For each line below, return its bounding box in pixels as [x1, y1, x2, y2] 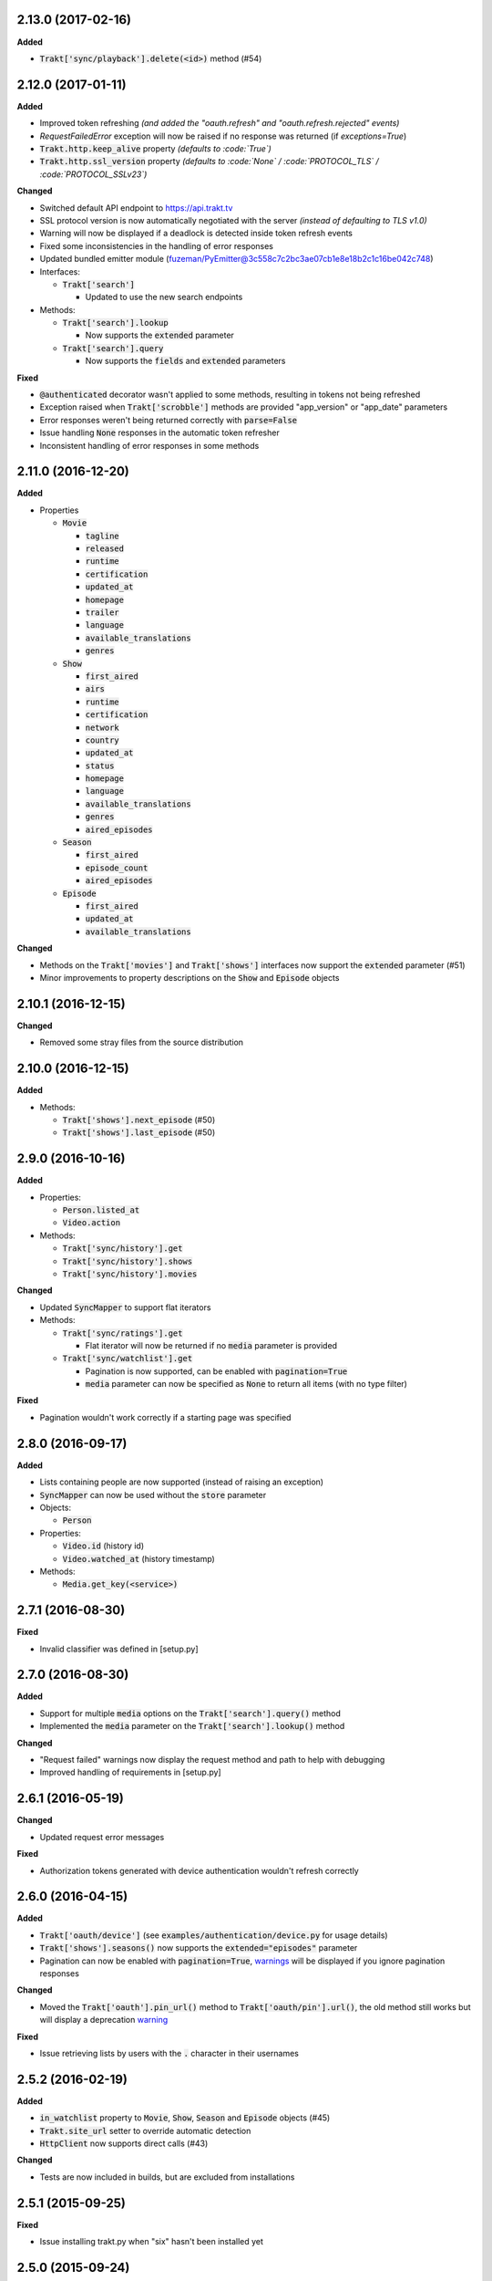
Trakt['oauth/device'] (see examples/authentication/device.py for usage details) [39, 1930, 388, 1941]
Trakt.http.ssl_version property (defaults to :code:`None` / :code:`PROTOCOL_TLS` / [39, 156, 380, 167]
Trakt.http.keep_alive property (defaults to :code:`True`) [39, 142, 272, 154]
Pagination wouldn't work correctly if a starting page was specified [39, 1411, 292, 1422]
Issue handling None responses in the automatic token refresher [39, 427, 280, 438]
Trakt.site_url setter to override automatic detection [39, 2125, 251, 2136]
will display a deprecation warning [39, 2015, 169, 2026]
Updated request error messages [39, 1831, 165, 1842]
